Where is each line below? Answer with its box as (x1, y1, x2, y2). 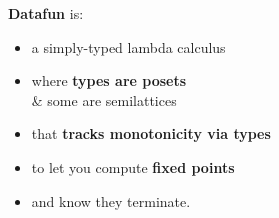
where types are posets (31, 70, 187, 91)
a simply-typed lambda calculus (31, 36, 226, 57)
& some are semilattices (31, 89, 177, 110)
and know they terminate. (31, 190, 191, 211)
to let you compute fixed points (31, 156, 235, 177)
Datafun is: (8, 3, 84, 23)
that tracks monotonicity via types (31, 123, 271, 144)
